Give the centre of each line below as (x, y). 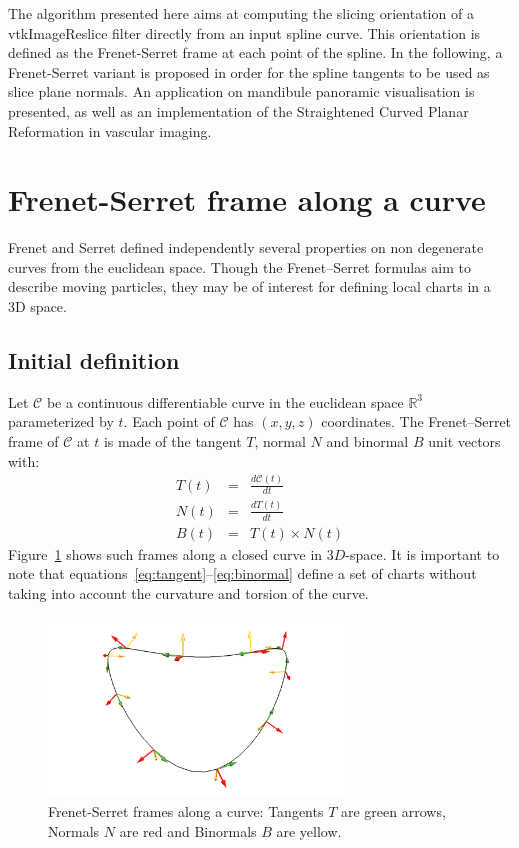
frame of (33, 441)
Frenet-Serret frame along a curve (247, 199)
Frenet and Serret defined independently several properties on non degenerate (246, 247)
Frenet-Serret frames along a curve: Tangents (186, 810)
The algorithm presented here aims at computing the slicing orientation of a (241, 13)
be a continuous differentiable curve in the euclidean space (225, 401)
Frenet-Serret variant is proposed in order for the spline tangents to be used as (249, 71)
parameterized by (61, 421)
